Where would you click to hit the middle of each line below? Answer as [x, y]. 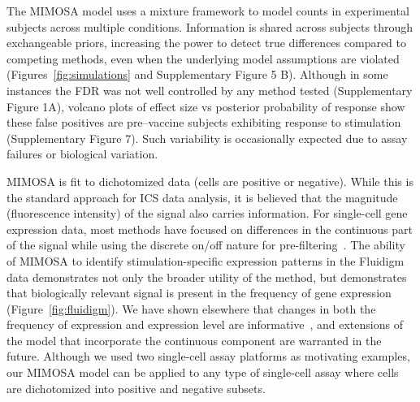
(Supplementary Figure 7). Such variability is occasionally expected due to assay [207, 138]
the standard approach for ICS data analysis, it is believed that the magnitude [202, 197]
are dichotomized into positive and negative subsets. [136, 388]
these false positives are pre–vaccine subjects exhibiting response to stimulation [204, 122]
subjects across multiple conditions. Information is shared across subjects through [210, 26]
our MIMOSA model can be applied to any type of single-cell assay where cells [203, 372]
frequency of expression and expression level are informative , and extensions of [205, 324]
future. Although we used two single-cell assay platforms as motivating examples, [208, 356]
